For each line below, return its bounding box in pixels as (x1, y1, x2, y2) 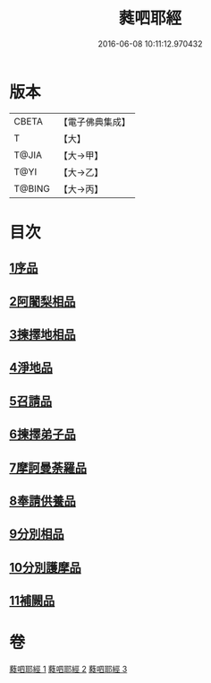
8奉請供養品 (9, 494, 76, 508)
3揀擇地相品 (9, 327, 76, 342)
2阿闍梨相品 (9, 293, 76, 309)
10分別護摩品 (9, 559, 82, 575)
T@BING (13, 182, 51, 195)
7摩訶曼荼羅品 (9, 460, 88, 475)
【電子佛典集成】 (58, 116, 131, 128)
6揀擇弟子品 (9, 427, 76, 442)
